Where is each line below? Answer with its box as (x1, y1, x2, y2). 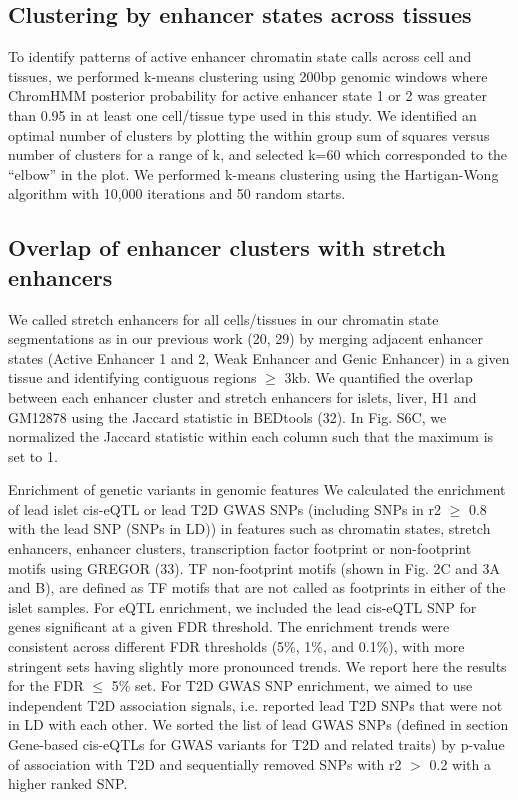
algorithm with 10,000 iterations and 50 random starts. (8, 183, 346, 204)
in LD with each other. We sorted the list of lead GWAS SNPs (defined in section (8, 714, 509, 735)
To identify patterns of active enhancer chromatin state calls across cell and (8, 46, 472, 67)
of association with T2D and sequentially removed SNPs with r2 (8, 753, 402, 774)
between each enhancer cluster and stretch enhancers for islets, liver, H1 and (8, 386, 477, 407)
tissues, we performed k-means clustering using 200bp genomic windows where (8, 65, 488, 86)
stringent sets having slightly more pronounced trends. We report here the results (8, 655, 507, 676)
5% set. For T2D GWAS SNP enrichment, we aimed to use (111, 675, 473, 696)
